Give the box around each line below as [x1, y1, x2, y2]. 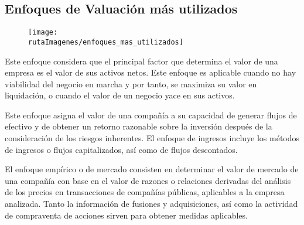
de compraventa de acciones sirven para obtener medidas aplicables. [5, 209, 248, 221]
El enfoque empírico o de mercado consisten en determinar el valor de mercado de [5, 163, 299, 175]
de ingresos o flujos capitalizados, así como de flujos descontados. [5, 143, 238, 155]
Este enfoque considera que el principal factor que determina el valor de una [5, 54, 278, 67]
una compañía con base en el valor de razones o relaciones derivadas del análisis [5, 174, 291, 186]
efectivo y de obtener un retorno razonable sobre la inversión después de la [5, 120, 272, 132]
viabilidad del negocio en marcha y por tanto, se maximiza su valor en [5, 77, 257, 90]
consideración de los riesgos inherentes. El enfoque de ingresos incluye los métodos [5, 132, 300, 144]
